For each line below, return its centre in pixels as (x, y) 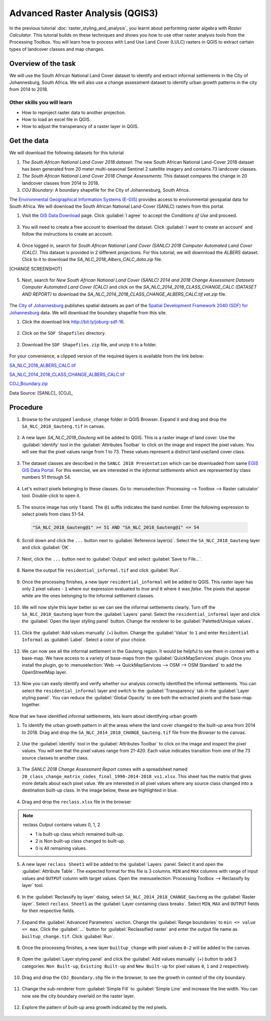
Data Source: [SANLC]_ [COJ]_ (41, 393)
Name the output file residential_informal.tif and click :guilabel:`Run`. (101, 570)
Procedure (26, 407)
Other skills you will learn (41, 102)
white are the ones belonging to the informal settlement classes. (88, 596)
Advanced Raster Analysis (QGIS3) (84, 13)
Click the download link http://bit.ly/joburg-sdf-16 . (73, 322)
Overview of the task (43, 63)
